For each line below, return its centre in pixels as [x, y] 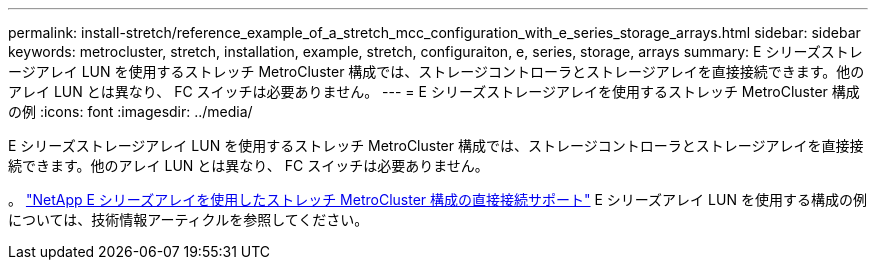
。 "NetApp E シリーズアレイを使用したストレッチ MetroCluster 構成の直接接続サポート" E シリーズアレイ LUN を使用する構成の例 [437, 199]
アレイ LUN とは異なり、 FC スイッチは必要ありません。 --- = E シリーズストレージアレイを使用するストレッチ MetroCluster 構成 [434, 91]
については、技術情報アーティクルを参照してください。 [188, 219]
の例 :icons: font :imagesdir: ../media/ [130, 111]
